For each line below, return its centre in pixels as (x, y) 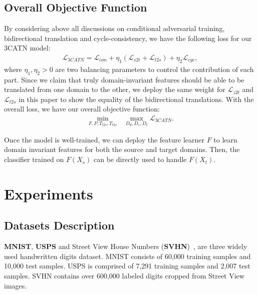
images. (16, 285)
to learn (225, 139)
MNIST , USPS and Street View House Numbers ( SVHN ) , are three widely (126, 246)
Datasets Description (59, 225)
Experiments (49, 193)
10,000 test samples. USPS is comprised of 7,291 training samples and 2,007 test (127, 266)
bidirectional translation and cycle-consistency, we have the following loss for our (128, 38)
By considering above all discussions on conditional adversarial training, (114, 28)
